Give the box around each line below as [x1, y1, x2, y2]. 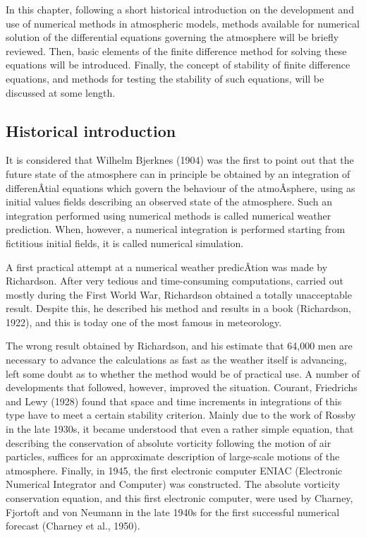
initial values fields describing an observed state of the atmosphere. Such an [6, 194, 332, 209]
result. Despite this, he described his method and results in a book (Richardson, [6, 301, 352, 316]
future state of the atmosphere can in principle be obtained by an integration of [6, 166, 350, 181]
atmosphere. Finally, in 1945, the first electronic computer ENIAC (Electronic [6, 462, 343, 477]
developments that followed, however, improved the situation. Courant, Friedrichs [6, 380, 358, 395]
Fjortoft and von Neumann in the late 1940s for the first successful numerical [6, 504, 340, 519]
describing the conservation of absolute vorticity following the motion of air [6, 435, 331, 450]
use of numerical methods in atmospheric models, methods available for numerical [6, 16, 360, 30]
